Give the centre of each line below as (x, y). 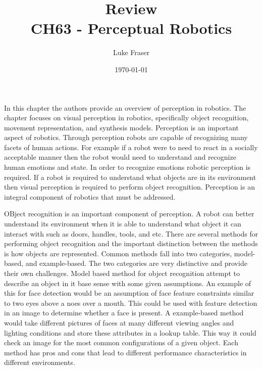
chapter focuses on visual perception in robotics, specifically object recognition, (126, 118)
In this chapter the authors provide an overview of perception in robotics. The (125, 107)
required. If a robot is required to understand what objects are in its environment (130, 177)
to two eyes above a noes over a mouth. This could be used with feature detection (131, 303)
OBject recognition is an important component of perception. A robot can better (129, 214)
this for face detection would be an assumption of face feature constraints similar (129, 293)
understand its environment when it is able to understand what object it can (123, 224)
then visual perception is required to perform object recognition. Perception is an (129, 187)
